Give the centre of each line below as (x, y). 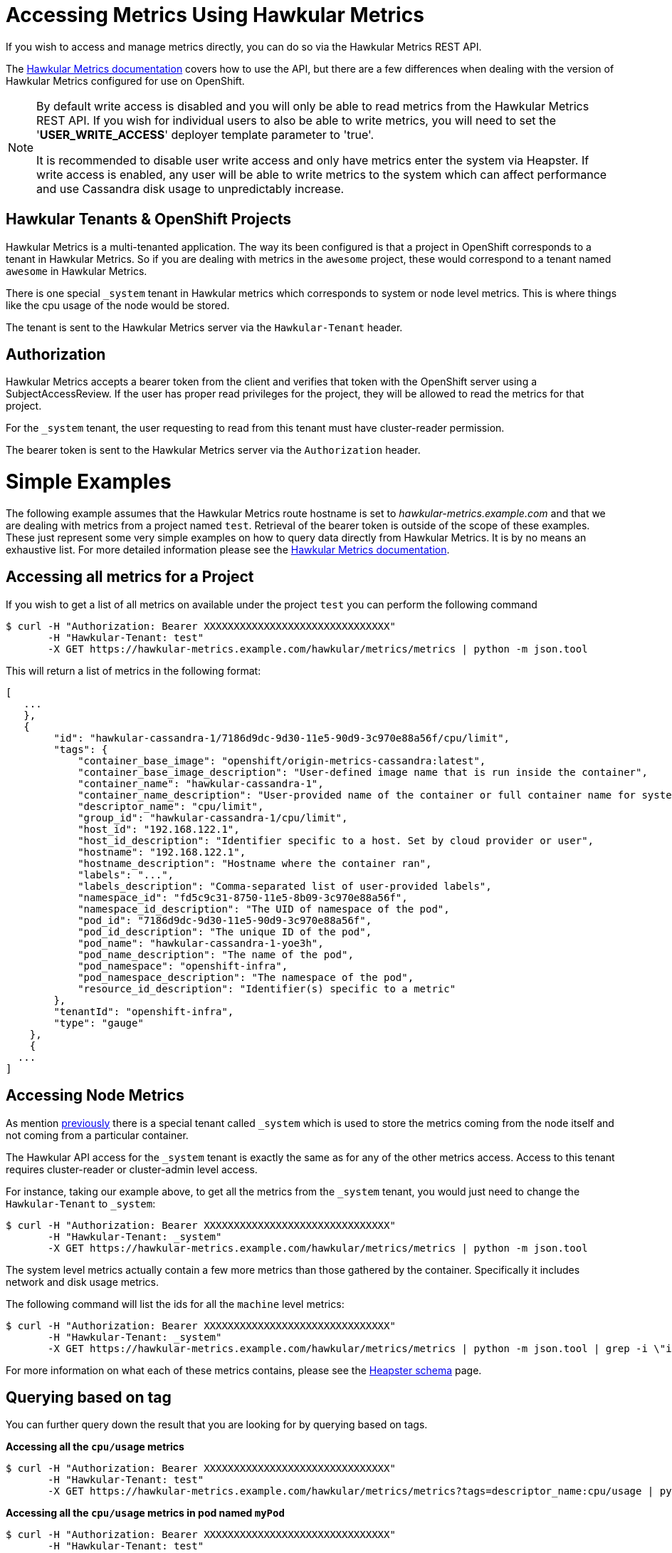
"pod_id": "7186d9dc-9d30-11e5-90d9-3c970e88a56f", (225, 920)
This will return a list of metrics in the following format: (133, 670)
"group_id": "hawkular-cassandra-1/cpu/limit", (213, 817)
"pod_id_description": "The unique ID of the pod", (225, 931)
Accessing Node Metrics (95, 1096)
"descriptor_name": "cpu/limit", (171, 806)
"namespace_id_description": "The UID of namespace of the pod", (264, 909)
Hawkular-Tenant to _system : (81, 1203)
